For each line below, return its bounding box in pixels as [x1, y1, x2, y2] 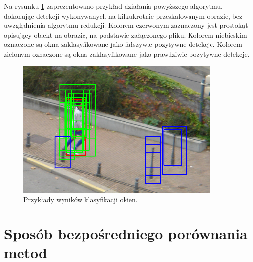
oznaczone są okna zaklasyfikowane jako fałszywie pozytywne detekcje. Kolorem [4, 39, 242, 49]
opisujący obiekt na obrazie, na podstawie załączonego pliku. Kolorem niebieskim [4, 29, 247, 40]
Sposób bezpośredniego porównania [4, 223, 248, 243]
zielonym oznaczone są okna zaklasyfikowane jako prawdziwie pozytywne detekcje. [4, 48, 250, 59]
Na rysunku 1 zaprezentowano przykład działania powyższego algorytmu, [4, 1, 223, 11]
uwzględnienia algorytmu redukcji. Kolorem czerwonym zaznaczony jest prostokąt [4, 20, 248, 30]
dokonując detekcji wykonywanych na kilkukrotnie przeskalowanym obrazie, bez [4, 10, 243, 21]
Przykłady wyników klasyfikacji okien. [23, 195, 138, 205]
